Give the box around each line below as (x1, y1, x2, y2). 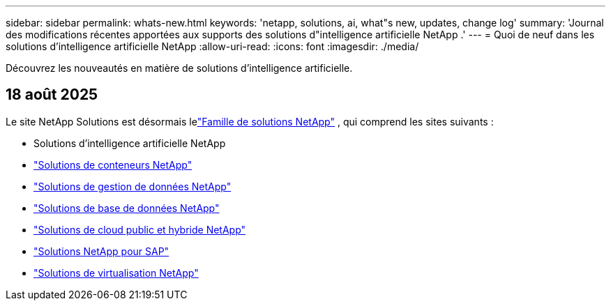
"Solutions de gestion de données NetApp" (33, 180, 232, 192)
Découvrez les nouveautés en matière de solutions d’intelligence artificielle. (6, 62, 353, 74)
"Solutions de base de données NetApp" (33, 201, 220, 214)
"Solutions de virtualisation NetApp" (33, 266, 199, 279)
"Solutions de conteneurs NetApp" (33, 158, 193, 171)
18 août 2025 (6, 86, 98, 104)
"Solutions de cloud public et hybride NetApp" (33, 223, 246, 236)
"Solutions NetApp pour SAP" (33, 245, 169, 257)
